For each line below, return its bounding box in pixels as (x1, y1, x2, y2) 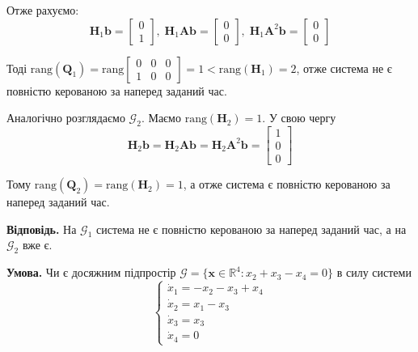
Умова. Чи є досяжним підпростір (6, 264, 176, 281)
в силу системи (336, 264, 412, 281)
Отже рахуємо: (6, 2, 79, 18)
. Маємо (141, 109, 181, 126)
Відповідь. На (6, 220, 77, 237)
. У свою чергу (262, 109, 336, 126)
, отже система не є (296, 59, 392, 76)
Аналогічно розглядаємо (6, 109, 125, 126)
